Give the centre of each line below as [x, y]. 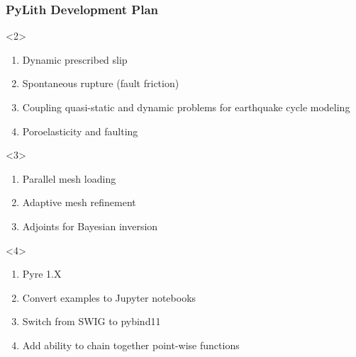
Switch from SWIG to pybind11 [91, 321]
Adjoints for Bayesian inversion [90, 226]
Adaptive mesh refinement [79, 202]
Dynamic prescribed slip [75, 59]
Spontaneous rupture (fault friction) [101, 83]
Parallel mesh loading [69, 178]
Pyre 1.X [42, 274]
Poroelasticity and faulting [80, 131]
